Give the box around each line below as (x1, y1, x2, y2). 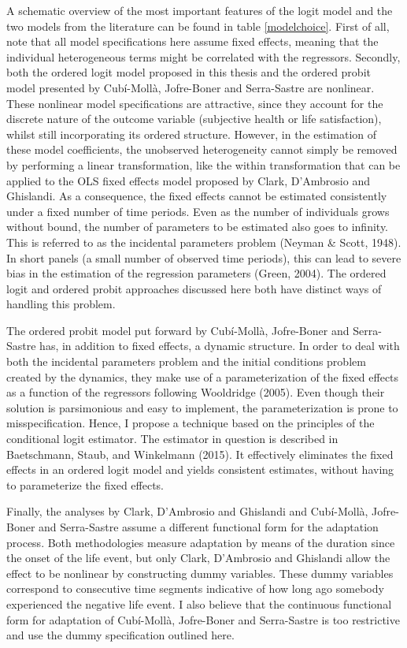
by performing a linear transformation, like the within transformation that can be (6, 156, 401, 173)
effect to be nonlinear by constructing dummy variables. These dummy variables (6, 564, 394, 581)
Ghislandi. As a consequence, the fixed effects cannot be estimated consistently (6, 188, 387, 204)
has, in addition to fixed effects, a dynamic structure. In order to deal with (39, 337, 400, 354)
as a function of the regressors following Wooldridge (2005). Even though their (6, 384, 385, 400)
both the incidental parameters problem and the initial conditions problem (6, 353, 366, 370)
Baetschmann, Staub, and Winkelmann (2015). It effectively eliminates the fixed (6, 445, 394, 462)
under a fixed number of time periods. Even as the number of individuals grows (6, 203, 390, 219)
